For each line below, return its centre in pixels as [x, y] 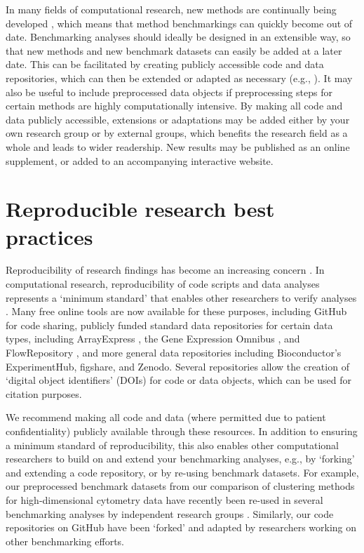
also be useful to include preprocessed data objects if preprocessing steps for [169, 92]
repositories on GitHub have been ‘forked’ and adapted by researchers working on [181, 527]
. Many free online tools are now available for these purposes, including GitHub [176, 311]
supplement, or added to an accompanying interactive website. [140, 160]
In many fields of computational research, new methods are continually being [171, 9]
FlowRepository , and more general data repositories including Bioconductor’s [174, 352]
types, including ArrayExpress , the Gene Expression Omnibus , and [153, 339]
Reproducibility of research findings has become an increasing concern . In [165, 270]
